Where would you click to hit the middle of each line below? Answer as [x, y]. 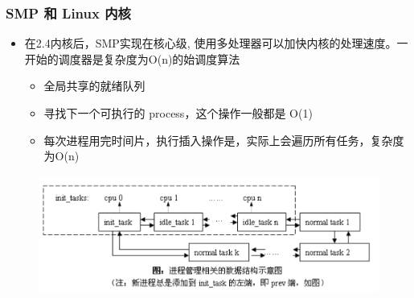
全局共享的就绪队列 [94, 86]
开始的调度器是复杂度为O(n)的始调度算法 [132, 58]
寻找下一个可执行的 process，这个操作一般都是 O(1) [178, 113]
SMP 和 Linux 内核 [68, 12]
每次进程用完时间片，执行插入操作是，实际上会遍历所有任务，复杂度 [224, 140]
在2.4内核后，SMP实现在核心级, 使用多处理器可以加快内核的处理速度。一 [216, 43]
